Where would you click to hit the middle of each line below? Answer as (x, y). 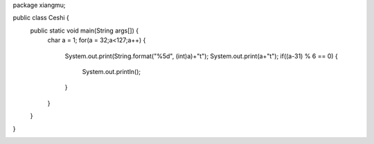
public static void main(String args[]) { (84, 30)
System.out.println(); (112, 71)
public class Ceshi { (41, 18)
